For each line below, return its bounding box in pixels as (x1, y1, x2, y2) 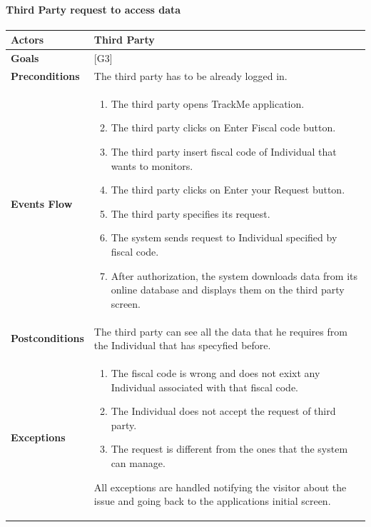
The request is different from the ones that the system (111, 441, 348, 456)
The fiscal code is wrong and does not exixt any (111, 366, 320, 381)
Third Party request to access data (6, 1, 181, 16)
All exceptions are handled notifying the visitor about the (93, 479, 347, 494)
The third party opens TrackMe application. (111, 96, 305, 111)
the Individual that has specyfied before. (93, 338, 271, 353)
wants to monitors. (111, 158, 193, 173)
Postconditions (11, 331, 84, 346)
